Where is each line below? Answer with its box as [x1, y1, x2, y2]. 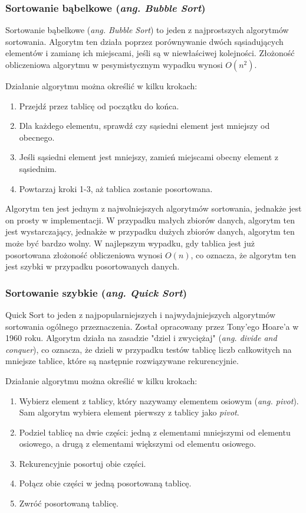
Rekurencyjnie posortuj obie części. [19, 457, 146, 469]
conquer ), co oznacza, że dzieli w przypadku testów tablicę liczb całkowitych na [5, 343, 292, 355]
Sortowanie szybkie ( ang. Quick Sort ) [5, 285, 187, 300]
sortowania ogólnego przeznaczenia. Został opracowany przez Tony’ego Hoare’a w [5, 320, 299, 332]
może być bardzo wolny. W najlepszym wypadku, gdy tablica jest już [5, 236, 255, 249]
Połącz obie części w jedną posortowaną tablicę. [19, 477, 192, 489]
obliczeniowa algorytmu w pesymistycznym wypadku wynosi [5, 59, 223, 70]
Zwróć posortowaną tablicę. [19, 497, 119, 509]
